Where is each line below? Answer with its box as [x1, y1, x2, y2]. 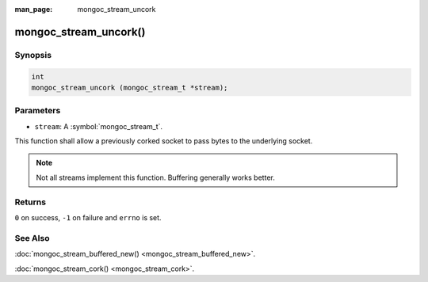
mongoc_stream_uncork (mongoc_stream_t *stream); [31, 83, 228, 92]
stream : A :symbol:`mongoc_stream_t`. [34, 121, 162, 131]
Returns [14, 196, 47, 208]
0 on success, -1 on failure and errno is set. [14, 213, 162, 222]
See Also [14, 232, 50, 243]
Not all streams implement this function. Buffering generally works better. [36, 173, 275, 182]
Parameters [14, 105, 61, 116]
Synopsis [14, 49, 52, 60]
